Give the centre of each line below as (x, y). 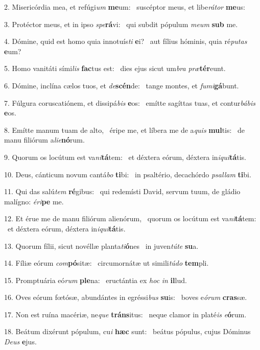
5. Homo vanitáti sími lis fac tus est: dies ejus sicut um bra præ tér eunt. (115, 68)
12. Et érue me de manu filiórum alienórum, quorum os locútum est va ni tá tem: (130, 218)
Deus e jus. (20, 342)
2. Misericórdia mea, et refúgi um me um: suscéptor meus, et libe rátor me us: (125, 7)
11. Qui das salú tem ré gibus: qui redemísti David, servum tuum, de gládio (122, 191)
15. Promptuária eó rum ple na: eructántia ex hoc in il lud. (96, 280)
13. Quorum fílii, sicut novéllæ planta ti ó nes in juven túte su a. (101, 246)
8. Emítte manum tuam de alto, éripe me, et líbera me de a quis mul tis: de (125, 130)
